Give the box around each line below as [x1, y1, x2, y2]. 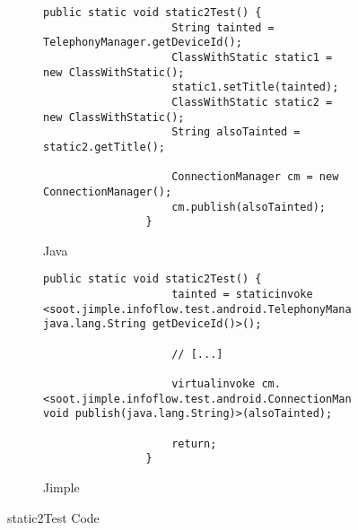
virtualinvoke [171, 378, 256, 391]
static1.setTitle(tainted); [171, 81, 339, 94]
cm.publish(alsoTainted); [171, 200, 326, 213]
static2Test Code [7, 508, 100, 526]
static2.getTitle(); [43, 140, 166, 153]
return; [171, 437, 217, 450]
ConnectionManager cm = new [171, 170, 339, 184]
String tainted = [171, 21, 275, 34]
